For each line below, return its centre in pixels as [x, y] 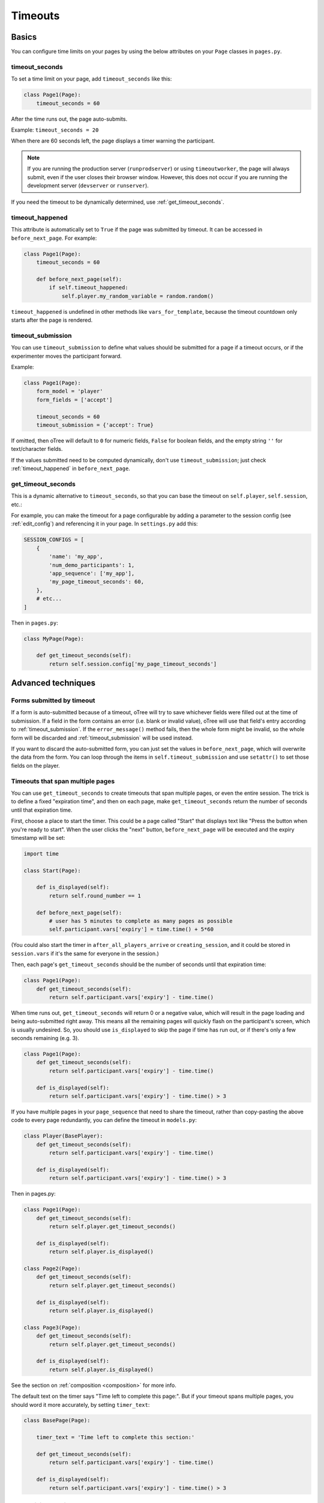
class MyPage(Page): [54, 638]
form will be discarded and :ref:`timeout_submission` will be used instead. [102, 738]
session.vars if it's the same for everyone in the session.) [85, 954]
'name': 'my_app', [76, 557]
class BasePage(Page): [57, 1421]
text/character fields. [37, 449]
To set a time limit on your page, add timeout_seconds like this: [91, 79]
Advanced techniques [53, 683]
